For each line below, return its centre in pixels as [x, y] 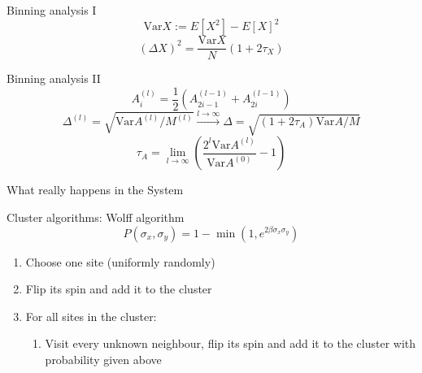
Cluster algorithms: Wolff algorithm [96, 217]
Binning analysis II [54, 78]
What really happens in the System [95, 190]
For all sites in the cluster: [91, 316]
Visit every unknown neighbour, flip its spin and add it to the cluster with [231, 343]
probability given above [103, 359]
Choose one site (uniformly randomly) [120, 261]
